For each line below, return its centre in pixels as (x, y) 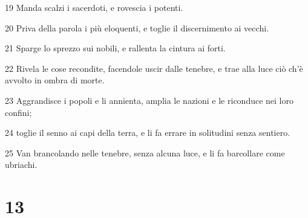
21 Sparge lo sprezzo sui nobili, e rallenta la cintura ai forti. (115, 48)
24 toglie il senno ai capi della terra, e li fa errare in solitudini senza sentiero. (148, 133)
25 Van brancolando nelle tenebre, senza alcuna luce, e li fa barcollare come (145, 152)
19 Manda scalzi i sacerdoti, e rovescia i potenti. (94, 7)
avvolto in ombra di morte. (55, 80)
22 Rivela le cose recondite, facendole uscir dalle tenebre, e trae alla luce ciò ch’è (154, 68)
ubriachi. (21, 165)
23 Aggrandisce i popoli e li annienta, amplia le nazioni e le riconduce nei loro (149, 100)
